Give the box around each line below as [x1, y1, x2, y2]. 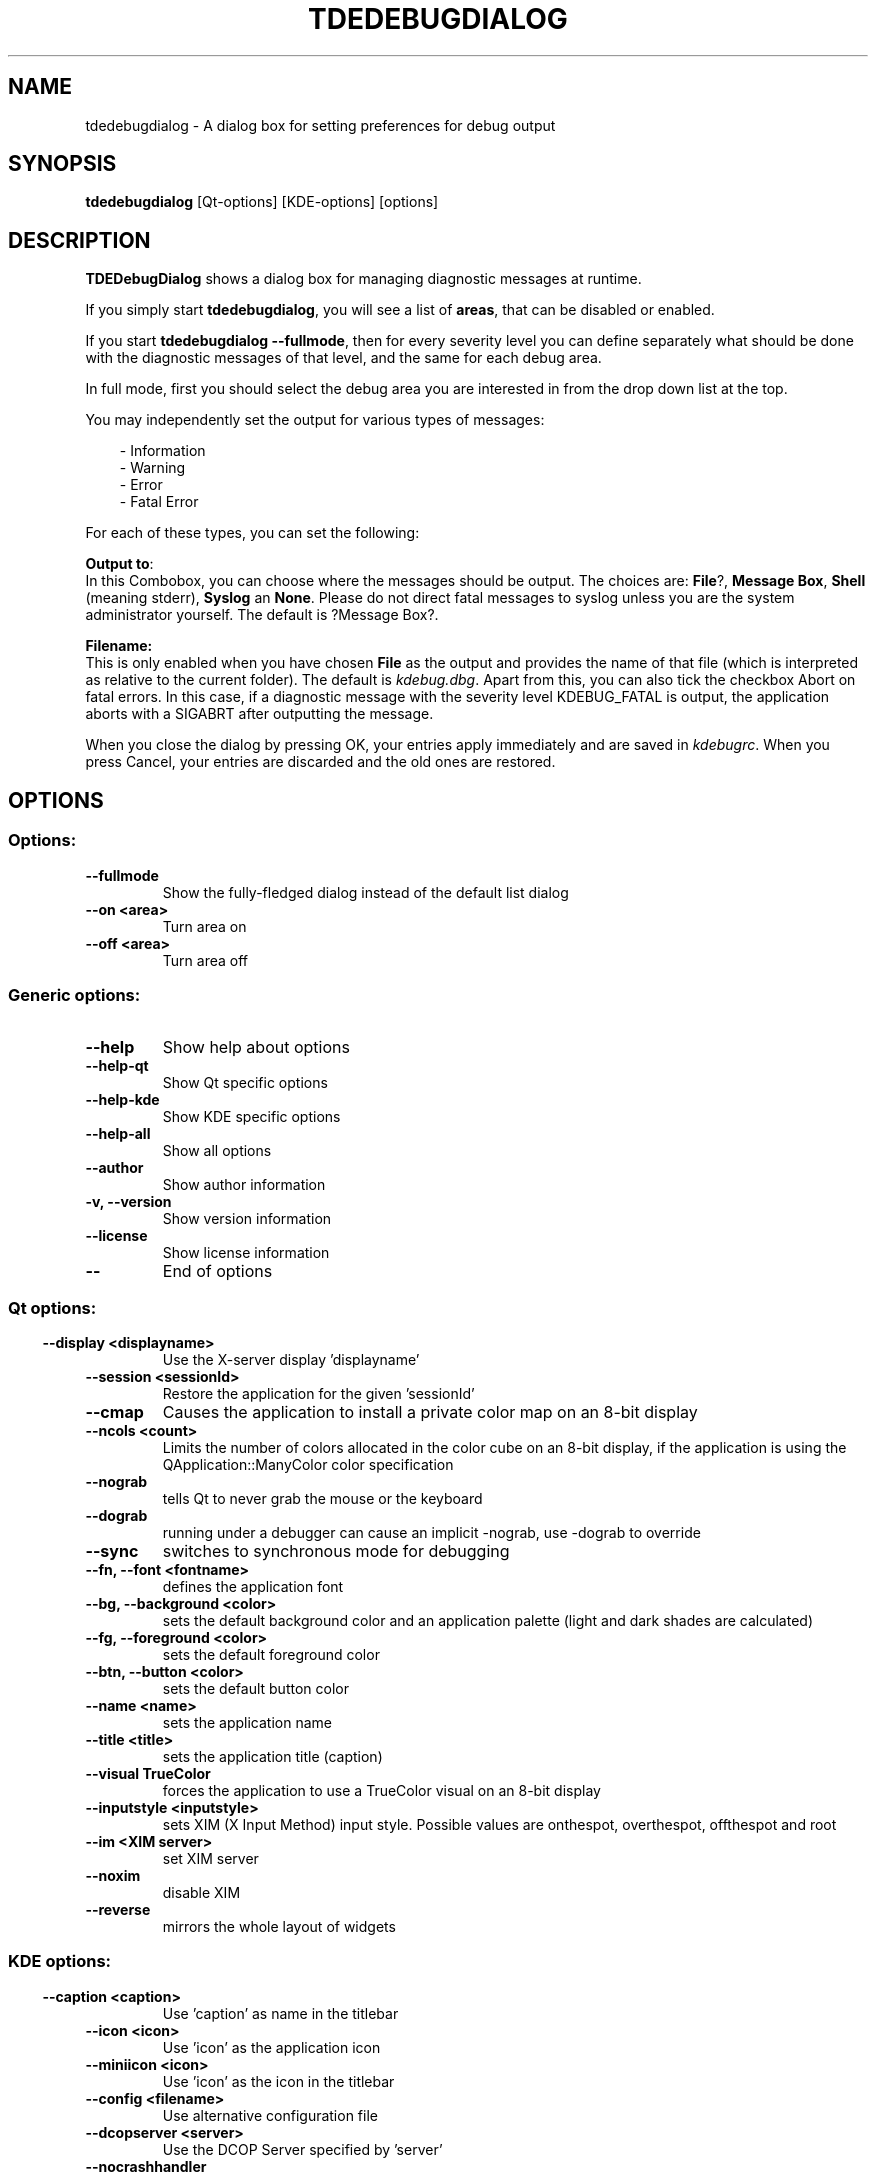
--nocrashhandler [85, 2157, 207, 2175]
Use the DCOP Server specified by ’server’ [162, 2140, 443, 2158]
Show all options [162, 1142, 272, 1160]
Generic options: [8, 984, 141, 1005]
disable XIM [162, 1884, 241, 1901]
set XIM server [162, 1850, 259, 1867]
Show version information [162, 1210, 332, 1228]
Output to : [85, 555, 154, 573]
